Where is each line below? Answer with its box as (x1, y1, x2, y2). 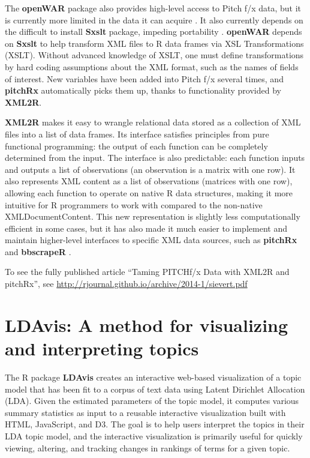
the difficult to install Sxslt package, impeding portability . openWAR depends (5, 25, 302, 38)
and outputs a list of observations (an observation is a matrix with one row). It (5, 163, 296, 175)
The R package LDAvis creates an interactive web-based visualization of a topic (5, 370, 302, 383)
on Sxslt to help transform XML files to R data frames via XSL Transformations (5, 37, 304, 49)
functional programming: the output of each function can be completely (5, 139, 268, 152)
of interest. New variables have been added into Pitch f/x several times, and (5, 72, 284, 85)
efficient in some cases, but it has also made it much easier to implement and (5, 221, 287, 234)
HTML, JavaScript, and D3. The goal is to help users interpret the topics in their (5, 418, 305, 430)
